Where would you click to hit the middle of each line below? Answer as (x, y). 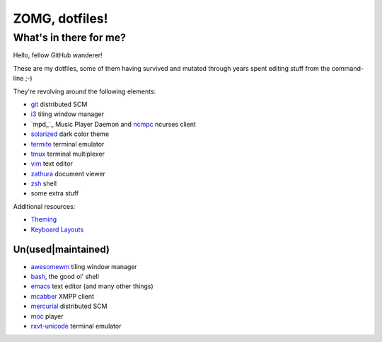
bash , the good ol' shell (65, 276)
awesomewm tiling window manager (84, 266)
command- (348, 68)
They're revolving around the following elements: (85, 91)
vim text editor (52, 164)
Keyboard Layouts (57, 229)
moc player (47, 316)
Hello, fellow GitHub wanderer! (58, 55)
